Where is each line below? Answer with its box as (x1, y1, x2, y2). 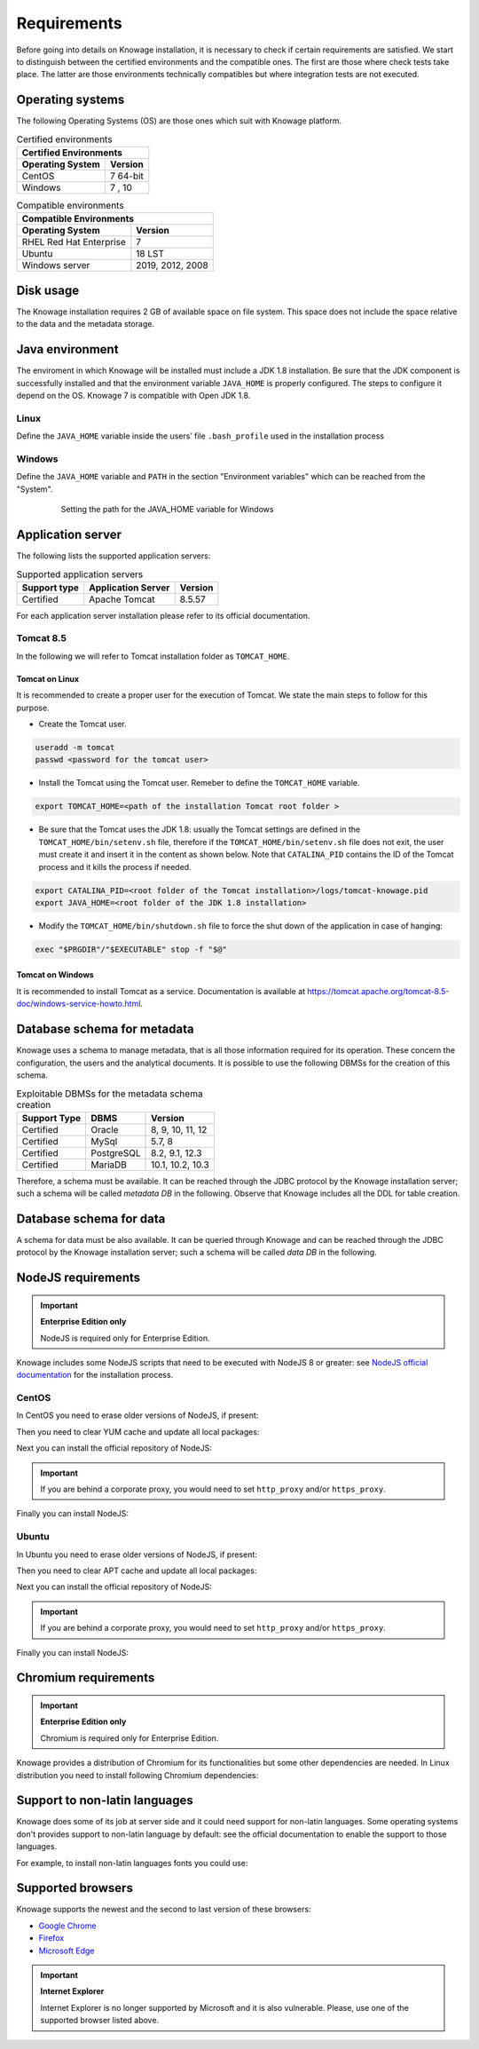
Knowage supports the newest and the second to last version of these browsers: (16, 1904, 311, 1915)
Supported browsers (16, 1880, 133, 1895)
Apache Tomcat (89, 593, 155, 605)
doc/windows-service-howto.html (16, 999, 141, 1009)
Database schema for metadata (16, 1022, 194, 1037)
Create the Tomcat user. (38, 719, 128, 730)
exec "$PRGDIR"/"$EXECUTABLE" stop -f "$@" (35, 944, 228, 954)
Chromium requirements (16, 1670, 155, 1686)
